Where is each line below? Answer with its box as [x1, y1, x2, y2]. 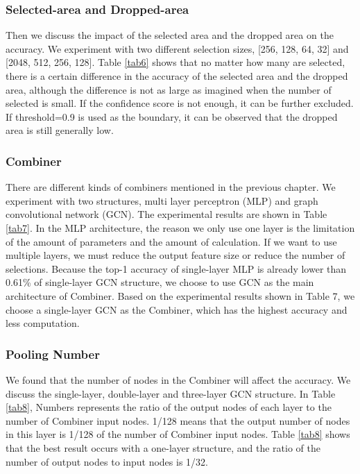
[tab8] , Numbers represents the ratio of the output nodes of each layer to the [6, 400, 332, 414]
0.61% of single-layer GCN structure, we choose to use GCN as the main [6, 275, 314, 289]
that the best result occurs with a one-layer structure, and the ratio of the [6, 440, 320, 455]
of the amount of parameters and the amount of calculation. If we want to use [6, 234, 337, 248]
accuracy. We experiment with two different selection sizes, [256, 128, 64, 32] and [6, 41, 349, 56]
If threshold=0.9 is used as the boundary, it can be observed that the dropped [6, 109, 338, 124]
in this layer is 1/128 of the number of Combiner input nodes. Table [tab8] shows [6, 427, 350, 441]
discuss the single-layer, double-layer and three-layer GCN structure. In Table [6, 386, 336, 400]
